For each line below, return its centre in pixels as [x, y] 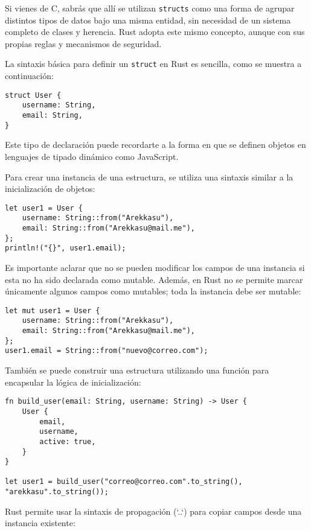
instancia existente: [40, 523]
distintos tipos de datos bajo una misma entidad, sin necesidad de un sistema [148, 20]
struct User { [33, 95]
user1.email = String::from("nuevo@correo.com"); [107, 351]
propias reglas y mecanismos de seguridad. [83, 43]
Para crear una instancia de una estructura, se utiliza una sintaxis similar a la [149, 176]
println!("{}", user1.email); [66, 248]
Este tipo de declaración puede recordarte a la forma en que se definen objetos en [155, 145]
